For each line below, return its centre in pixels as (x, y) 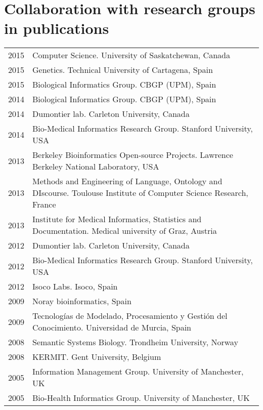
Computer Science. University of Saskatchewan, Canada (131, 55)
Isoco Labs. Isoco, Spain (75, 286)
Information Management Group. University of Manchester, (138, 372)
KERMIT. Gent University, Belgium (97, 357)
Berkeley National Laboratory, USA (96, 167)
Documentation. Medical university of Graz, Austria (125, 231)
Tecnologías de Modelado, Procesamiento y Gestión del (130, 316)
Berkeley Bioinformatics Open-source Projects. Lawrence (133, 155)
